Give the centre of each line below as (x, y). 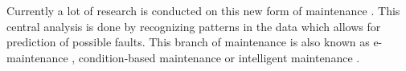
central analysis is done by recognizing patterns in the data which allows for (194, 26)
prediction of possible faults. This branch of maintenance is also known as (188, 42)
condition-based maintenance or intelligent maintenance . (219, 57)
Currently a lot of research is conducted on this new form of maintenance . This (203, 10)
